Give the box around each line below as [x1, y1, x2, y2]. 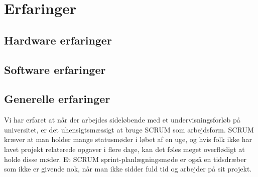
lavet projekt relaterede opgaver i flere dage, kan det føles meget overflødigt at [4, 143, 245, 154]
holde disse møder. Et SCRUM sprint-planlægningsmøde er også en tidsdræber [4, 153, 246, 164]
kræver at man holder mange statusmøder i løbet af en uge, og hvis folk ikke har [4, 134, 252, 144]
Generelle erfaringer [4, 91, 110, 106]
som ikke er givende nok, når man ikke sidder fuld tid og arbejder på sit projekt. [4, 163, 252, 174]
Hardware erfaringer [4, 32, 112, 47]
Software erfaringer [4, 61, 106, 77]
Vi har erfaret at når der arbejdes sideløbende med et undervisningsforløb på [4, 114, 240, 125]
